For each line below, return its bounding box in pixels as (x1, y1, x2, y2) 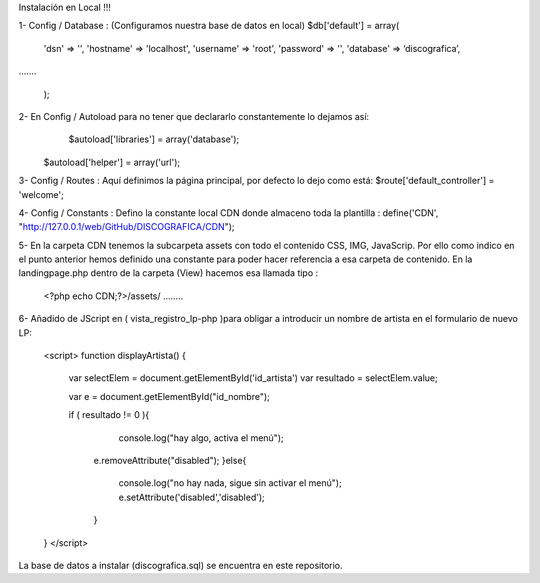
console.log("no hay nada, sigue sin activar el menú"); (118, 477, 342, 489)
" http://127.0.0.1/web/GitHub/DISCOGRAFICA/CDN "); (18, 221, 235, 233)
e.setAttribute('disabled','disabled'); (118, 491, 265, 503)
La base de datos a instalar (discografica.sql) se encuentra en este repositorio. (18, 559, 344, 571)
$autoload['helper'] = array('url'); (43, 156, 181, 168)
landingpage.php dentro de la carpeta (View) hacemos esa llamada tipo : (18, 267, 319, 279)
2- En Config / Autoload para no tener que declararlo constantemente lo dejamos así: (18, 110, 370, 122)
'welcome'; (18, 188, 64, 200)
